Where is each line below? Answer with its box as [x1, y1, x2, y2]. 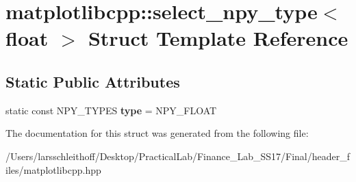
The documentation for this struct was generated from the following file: [5, 126, 309, 140]
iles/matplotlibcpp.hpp [5, 162, 101, 177]
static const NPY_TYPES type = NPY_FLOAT [5, 103, 217, 117]
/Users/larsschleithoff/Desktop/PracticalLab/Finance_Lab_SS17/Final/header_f [5, 148, 351, 163]
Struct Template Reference [88, 24, 348, 52]
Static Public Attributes [5, 70, 180, 92]
